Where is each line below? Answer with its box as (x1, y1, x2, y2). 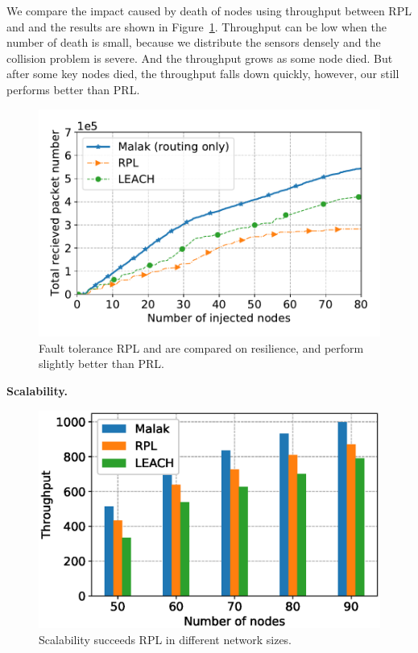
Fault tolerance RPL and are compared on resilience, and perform (39, 339, 364, 356)
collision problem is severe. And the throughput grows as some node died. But (6, 49, 393, 66)
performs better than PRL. (6, 81, 140, 97)
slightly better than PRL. (39, 355, 164, 372)
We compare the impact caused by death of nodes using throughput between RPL (6, 2, 412, 19)
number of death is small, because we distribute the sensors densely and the (6, 34, 381, 51)
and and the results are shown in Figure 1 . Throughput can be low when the (6, 18, 387, 35)
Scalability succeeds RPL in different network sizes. (39, 630, 292, 647)
